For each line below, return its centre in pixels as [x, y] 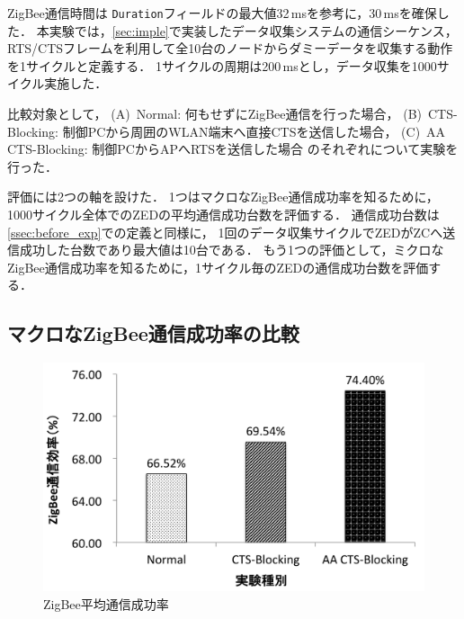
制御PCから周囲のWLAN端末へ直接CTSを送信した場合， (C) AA [254, 131]
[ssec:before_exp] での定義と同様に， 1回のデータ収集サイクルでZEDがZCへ [225, 232]
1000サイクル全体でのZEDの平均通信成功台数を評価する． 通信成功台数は [223, 214]
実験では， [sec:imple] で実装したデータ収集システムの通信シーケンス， [253, 30]
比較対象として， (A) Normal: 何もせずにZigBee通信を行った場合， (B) [215, 114]
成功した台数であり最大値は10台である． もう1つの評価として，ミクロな [232, 250]
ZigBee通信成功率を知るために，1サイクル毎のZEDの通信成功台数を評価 [218, 267]
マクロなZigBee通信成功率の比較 [153, 333]
